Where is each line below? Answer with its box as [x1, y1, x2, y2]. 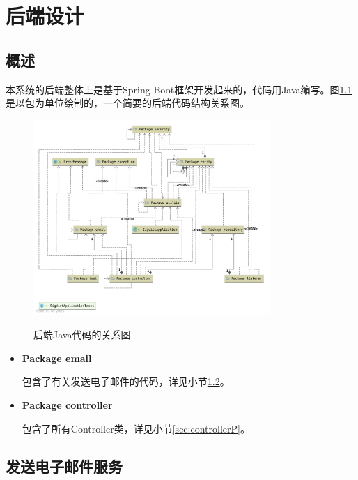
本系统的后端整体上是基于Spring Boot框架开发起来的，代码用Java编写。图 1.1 [6, 82, 352, 96]
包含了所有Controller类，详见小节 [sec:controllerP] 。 [22, 421, 250, 435]
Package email [22, 350, 92, 365]
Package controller [22, 398, 113, 412]
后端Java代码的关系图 [33, 327, 131, 342]
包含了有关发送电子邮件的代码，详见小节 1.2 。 [22, 374, 230, 389]
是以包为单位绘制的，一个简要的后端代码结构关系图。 [6, 96, 249, 110]
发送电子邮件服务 [6, 455, 123, 477]
